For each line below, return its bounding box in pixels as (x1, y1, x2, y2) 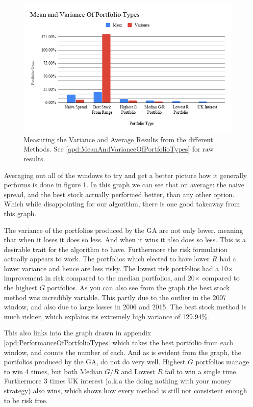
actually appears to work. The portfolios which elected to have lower (4, 254, 210, 264)
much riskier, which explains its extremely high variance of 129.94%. (4, 311, 209, 321)
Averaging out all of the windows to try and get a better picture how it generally (4, 170, 247, 180)
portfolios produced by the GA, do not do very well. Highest (4, 356, 186, 367)
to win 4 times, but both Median (4, 366, 102, 376)
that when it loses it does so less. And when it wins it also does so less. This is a (4, 234, 246, 245)
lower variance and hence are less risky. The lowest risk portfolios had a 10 (4, 263, 228, 273)
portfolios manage (195, 356, 249, 367)
